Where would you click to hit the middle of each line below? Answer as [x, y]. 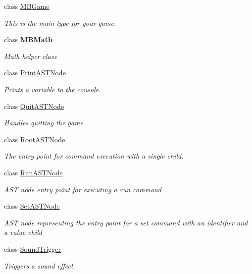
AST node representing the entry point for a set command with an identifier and [126, 222]
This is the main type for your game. [60, 23]
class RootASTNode [35, 139]
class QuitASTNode [34, 106]
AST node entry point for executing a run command [83, 189]
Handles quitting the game [44, 123]
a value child [23, 232]
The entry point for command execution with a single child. [94, 156]
